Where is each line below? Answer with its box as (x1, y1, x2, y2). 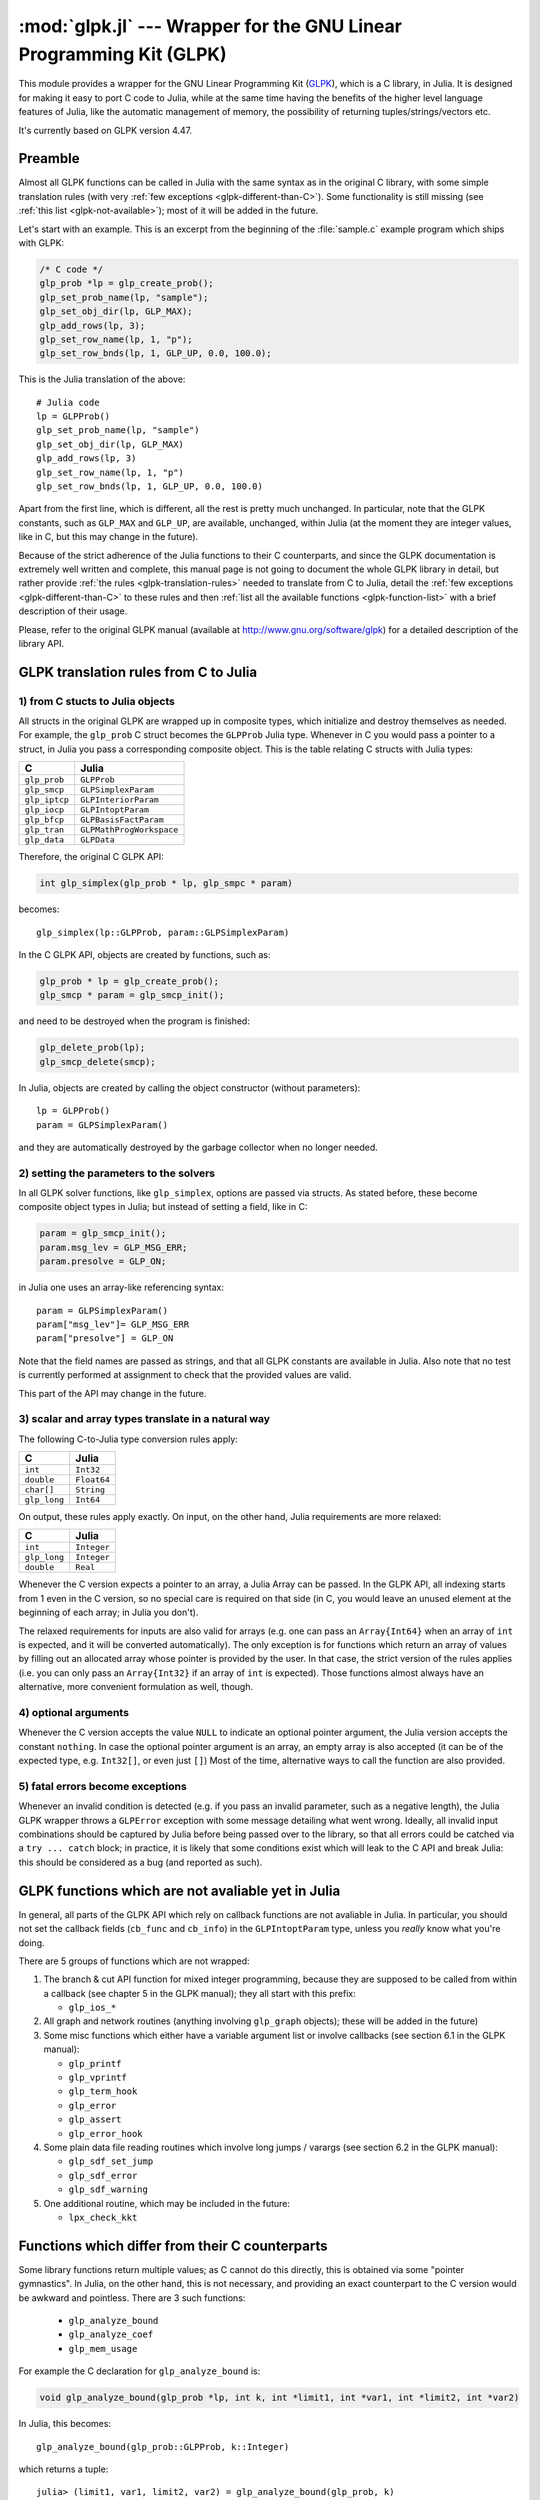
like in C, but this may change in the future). (18, 531, 199, 543)
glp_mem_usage (68, 2343, 138, 2354)
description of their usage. (18, 605, 128, 617)
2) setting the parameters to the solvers (18, 1166, 216, 1180)
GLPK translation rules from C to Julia (18, 663, 258, 680)
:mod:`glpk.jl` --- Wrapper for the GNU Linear (18, 15, 402, 37)
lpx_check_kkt (68, 2211, 138, 2223)
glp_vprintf (68, 2072, 127, 2084)
